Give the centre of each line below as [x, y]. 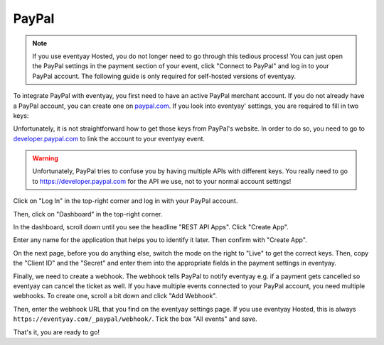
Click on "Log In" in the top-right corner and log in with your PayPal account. [126, 201]
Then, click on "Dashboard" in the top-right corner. [88, 214]
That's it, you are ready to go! [56, 332]
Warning [45, 158]
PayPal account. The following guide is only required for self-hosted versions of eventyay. [164, 76]
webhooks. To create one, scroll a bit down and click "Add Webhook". [115, 296]
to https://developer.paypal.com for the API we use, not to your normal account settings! [162, 181]
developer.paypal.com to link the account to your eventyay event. [109, 138]
